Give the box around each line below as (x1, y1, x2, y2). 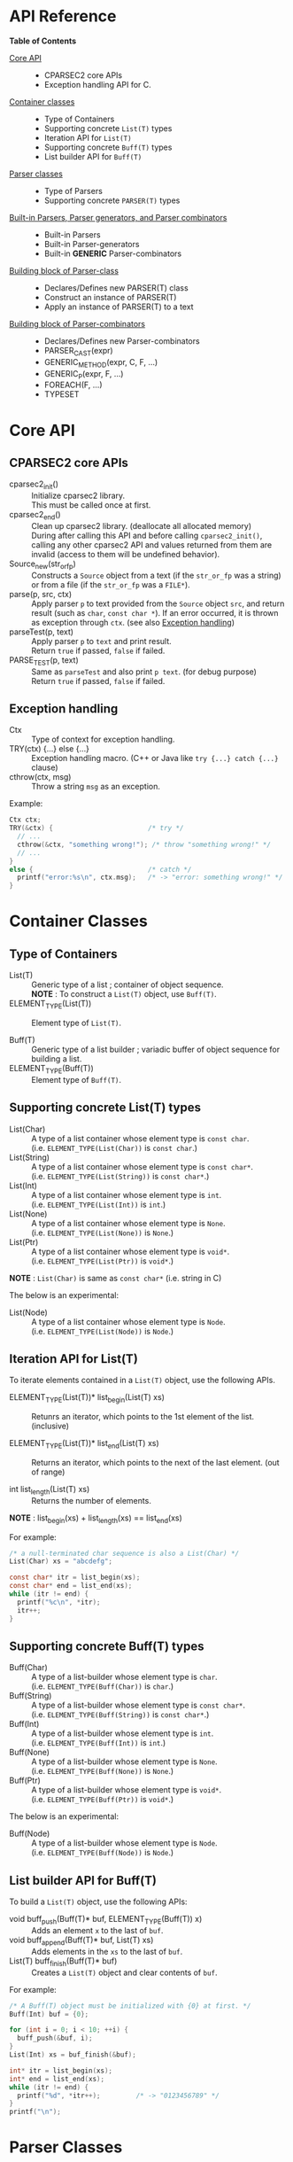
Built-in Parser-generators (43, 238, 140, 249)
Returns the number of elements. (31, 1495, 152, 1505)
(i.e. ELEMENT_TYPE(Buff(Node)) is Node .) (31, 1847, 174, 1858)
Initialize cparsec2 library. (31, 490, 126, 502)
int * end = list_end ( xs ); (9, 2074, 104, 2083)
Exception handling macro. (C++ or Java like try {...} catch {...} (31, 753, 279, 764)
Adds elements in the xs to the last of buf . (31, 1946, 183, 1956)
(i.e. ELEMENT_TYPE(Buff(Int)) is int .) (31, 1738, 166, 1748)
